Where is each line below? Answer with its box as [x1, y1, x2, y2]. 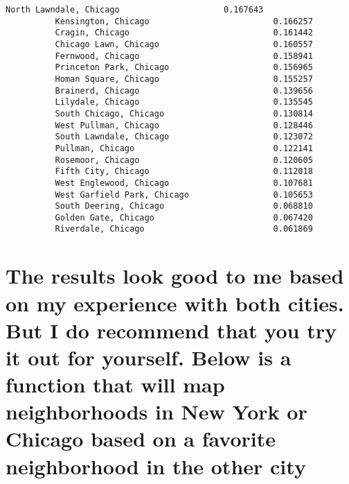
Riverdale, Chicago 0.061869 [55, 224, 313, 234]
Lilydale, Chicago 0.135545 [55, 97, 313, 107]
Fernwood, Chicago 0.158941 [55, 51, 313, 61]
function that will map [6, 370, 225, 399]
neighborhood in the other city [6, 451, 306, 480]
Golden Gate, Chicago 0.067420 [55, 212, 313, 223]
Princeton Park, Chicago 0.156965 [55, 62, 313, 73]
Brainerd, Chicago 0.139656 [55, 85, 313, 96]
